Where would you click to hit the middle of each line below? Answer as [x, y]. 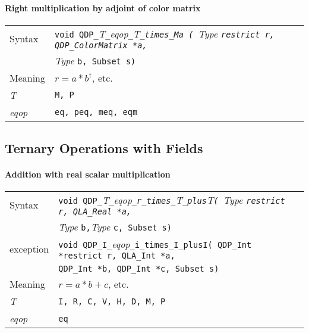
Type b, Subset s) [95, 60]
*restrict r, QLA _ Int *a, [117, 256]
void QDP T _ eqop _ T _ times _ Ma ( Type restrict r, [165, 33]
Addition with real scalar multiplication [88, 174]
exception [29, 249]
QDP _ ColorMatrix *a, [101, 45]
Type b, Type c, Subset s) [115, 227]
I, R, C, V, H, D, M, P [112, 301]
